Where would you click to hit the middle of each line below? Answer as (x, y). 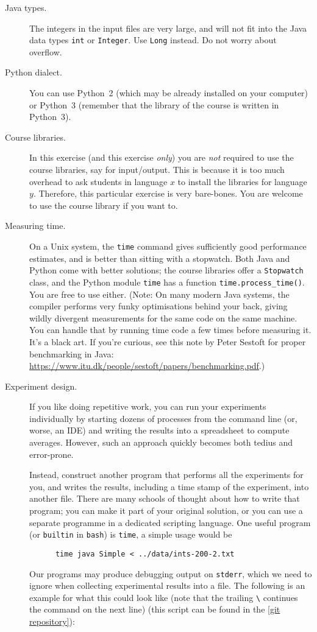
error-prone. (52, 454)
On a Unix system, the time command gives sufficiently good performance (168, 246)
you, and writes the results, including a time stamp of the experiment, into (169, 486)
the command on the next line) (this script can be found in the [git (155, 609)
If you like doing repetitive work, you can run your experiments (148, 406)
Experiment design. (41, 386)
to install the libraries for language (242, 181)
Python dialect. (34, 72)
